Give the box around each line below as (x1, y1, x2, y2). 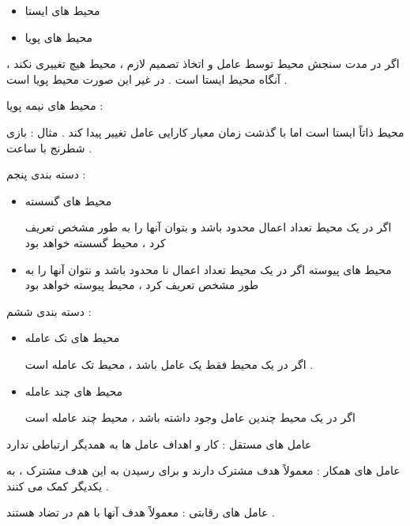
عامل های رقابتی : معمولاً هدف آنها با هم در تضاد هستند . (6, 504, 275, 520)
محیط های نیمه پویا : (6, 97, 103, 114)
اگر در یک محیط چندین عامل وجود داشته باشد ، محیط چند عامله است (24, 409, 355, 426)
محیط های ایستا (24, 2, 100, 18)
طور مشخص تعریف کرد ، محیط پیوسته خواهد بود (24, 276, 259, 293)
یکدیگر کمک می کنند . (6, 477, 109, 494)
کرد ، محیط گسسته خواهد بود (24, 234, 166, 250)
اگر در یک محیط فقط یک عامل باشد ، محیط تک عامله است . (24, 355, 314, 372)
